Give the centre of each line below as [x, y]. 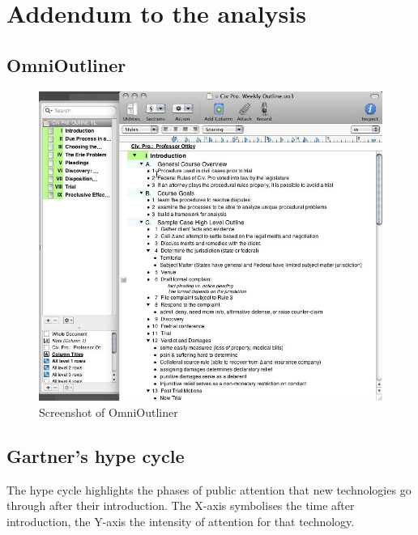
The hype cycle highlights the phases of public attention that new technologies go [209, 489]
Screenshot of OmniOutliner [109, 412]
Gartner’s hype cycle [96, 455]
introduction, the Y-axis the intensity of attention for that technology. [181, 521]
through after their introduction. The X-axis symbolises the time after [181, 505]
